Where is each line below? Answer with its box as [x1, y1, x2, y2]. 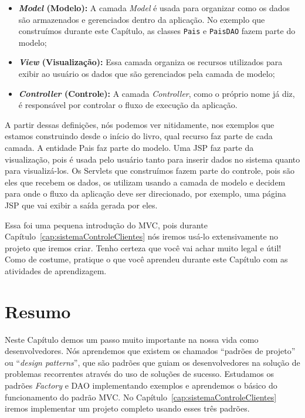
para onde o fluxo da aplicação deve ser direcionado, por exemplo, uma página [5, 187, 286, 200]
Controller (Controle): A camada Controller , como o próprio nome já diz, [18, 87, 295, 99]
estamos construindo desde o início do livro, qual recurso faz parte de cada [5, 130, 273, 142]
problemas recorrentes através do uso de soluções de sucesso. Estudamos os [5, 368, 274, 380]
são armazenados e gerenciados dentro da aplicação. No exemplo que [18, 13, 265, 25]
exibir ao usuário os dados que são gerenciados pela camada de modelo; [18, 68, 275, 80]
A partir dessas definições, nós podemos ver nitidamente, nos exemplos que [5, 118, 274, 130]
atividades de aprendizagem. [5, 264, 107, 277]
